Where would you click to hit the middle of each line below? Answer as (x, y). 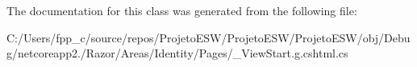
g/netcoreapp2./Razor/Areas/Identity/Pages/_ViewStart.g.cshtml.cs (177, 53)
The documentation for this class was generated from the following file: (182, 10)
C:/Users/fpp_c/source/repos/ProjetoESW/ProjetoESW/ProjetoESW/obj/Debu (208, 37)
